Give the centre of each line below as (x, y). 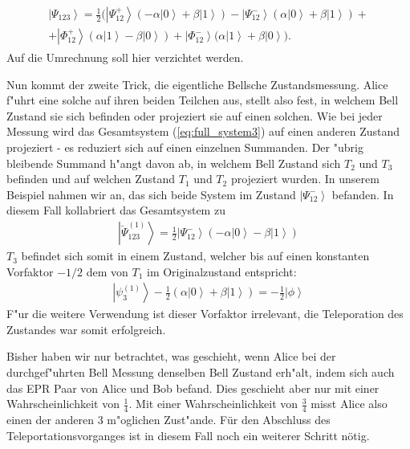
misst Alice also (349, 404)
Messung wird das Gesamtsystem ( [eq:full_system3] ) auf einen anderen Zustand (203, 131)
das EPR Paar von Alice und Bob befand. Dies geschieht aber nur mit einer (193, 388)
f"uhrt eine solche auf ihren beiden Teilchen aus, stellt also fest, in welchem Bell (203, 100)
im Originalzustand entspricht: (221, 271)
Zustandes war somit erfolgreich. (86, 329)
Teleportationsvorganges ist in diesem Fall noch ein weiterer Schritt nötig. (188, 435)
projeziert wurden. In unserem (305, 179)
